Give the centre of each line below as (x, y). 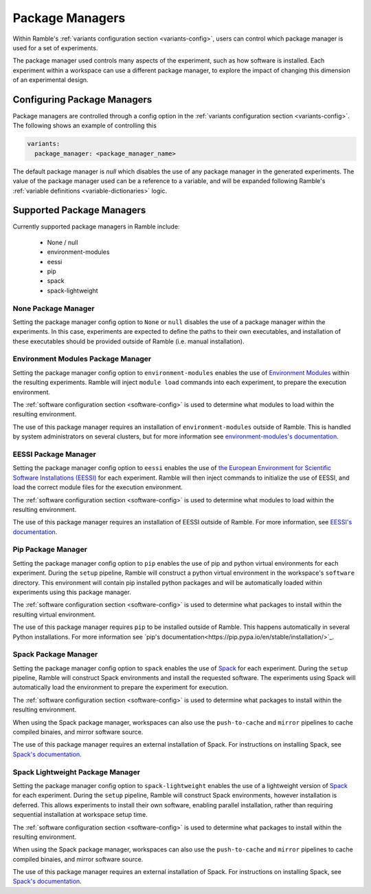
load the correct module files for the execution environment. (98, 487)
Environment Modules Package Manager (82, 359)
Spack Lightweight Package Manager (77, 772)
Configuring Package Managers (82, 99)
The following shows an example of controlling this (85, 126)
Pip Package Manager (50, 549)
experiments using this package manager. (72, 592)
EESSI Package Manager (54, 454)
